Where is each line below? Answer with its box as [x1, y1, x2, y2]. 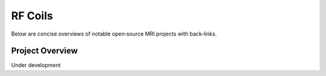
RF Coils [11, 9, 54, 22]
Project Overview [11, 46, 78, 56]
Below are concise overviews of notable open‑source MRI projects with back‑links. [11, 30, 217, 37]
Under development [11, 62, 61, 69]
